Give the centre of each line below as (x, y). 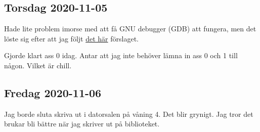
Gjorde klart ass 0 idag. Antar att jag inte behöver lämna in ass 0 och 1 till (121, 55)
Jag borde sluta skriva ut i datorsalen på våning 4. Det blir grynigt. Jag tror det (129, 114)
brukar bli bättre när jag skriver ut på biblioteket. (82, 124)
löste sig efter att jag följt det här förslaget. (71, 38)
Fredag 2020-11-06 (53, 92)
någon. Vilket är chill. (38, 65)
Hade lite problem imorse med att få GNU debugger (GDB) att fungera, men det (130, 29)
